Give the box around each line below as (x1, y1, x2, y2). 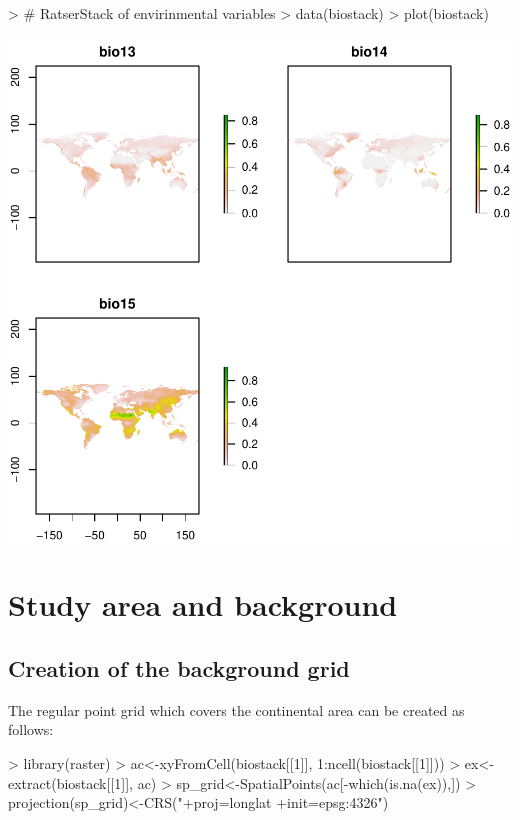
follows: (8, 719, 54, 740)
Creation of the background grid (8, 652, 350, 683)
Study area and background (8, 584, 398, 625)
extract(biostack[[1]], (8, 772, 133, 793)
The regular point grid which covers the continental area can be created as (8, 699, 465, 720)
